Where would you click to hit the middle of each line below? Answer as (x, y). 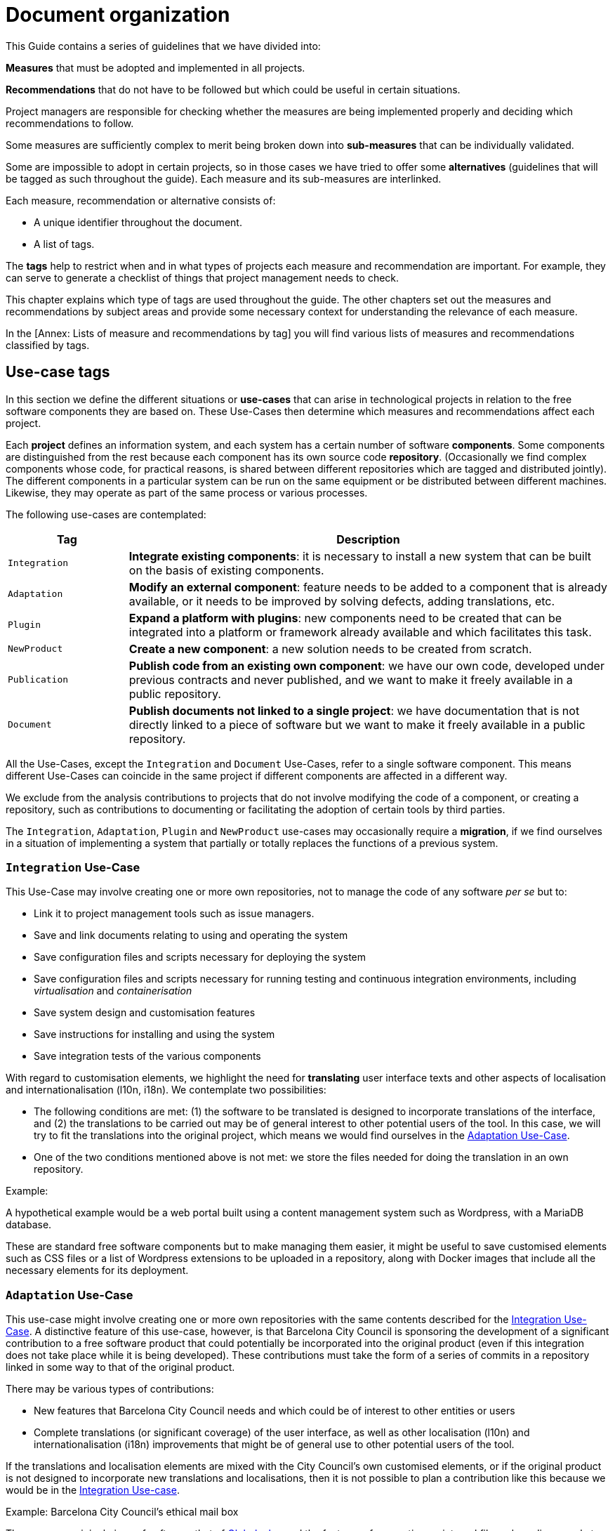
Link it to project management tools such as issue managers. (174, 914)
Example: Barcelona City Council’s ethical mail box (122, 1512)
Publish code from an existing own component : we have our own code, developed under (366, 665)
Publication (38, 680)
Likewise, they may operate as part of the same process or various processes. (187, 492)
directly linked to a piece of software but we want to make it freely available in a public (357, 724)
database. (29, 1225)
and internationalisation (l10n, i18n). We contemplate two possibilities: (166, 1090)
